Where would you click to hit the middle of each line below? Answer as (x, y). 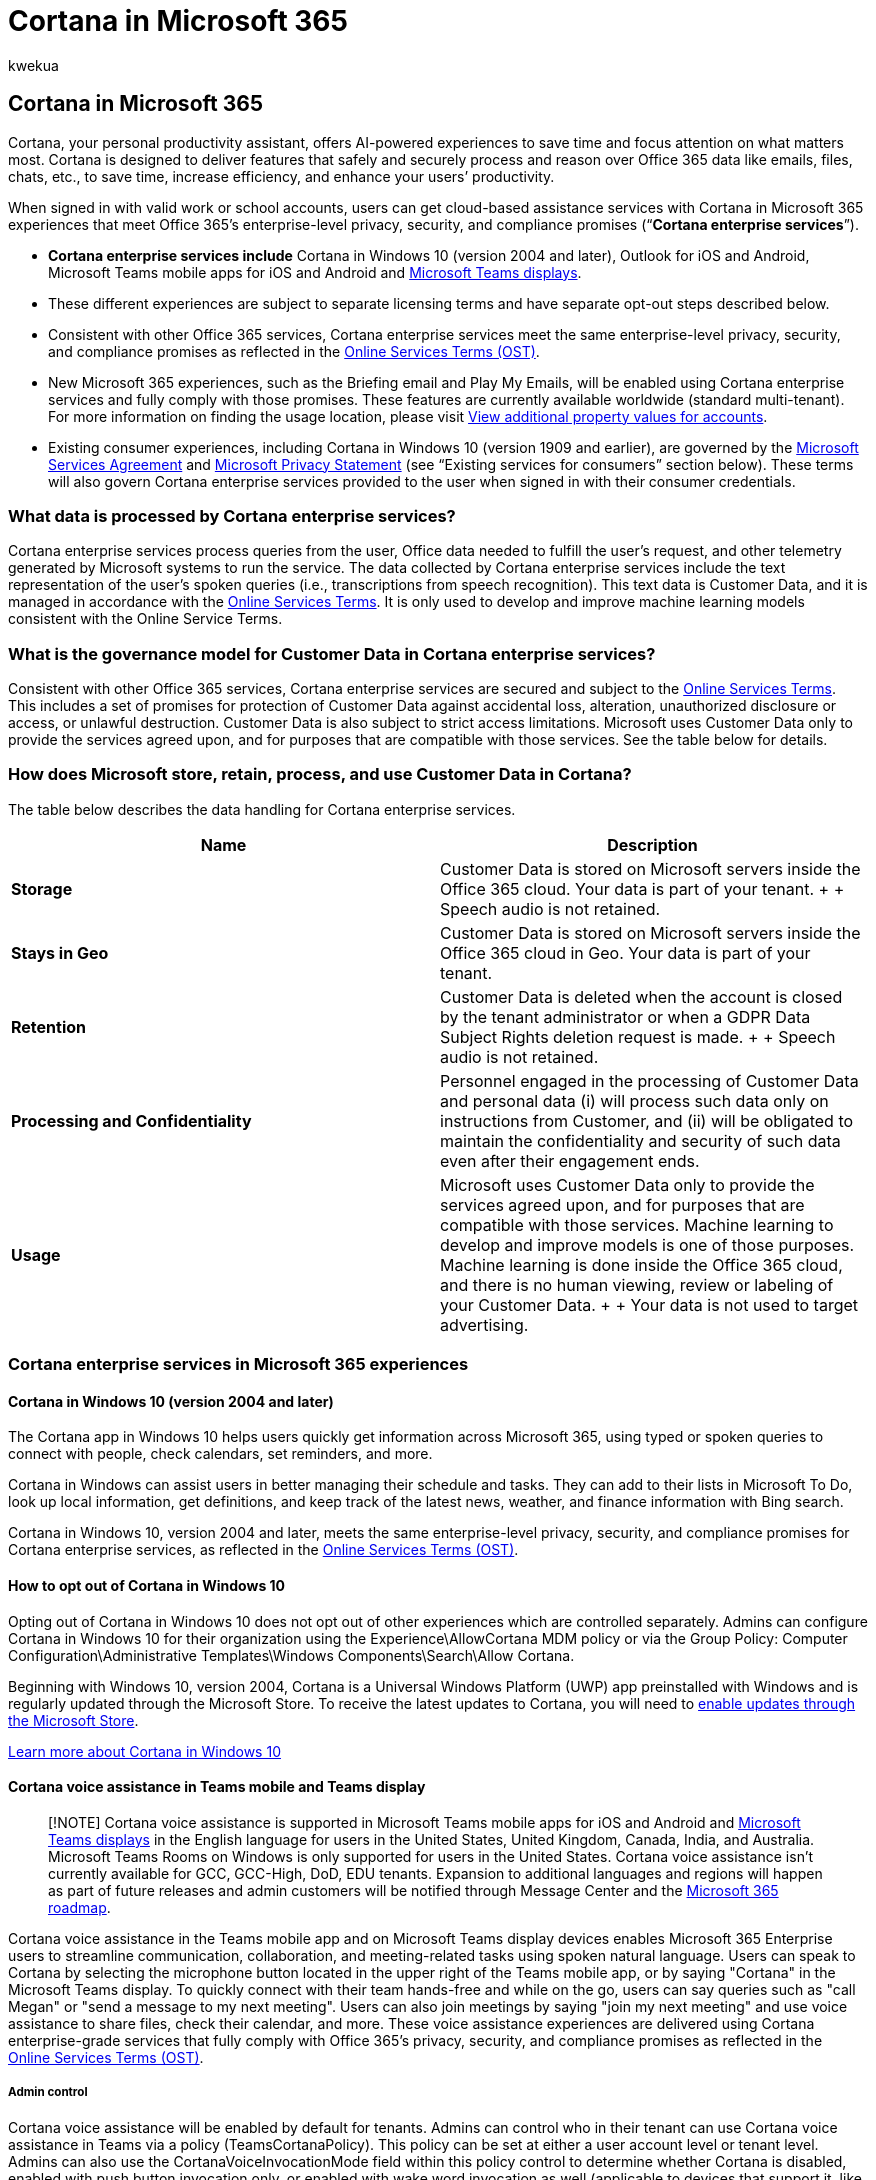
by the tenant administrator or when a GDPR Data (625, 1016)
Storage (42, 888)
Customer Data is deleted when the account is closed (641, 996)
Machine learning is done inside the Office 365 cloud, (641, 1264)
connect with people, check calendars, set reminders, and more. (220, 1454)
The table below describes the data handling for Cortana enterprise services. (262, 809)
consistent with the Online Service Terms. (145, 619)
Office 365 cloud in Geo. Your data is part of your (625, 952)
